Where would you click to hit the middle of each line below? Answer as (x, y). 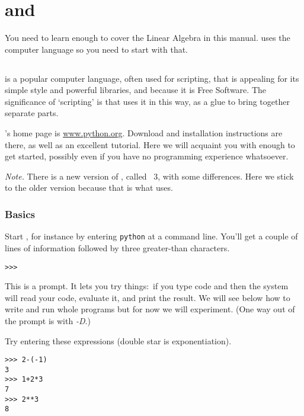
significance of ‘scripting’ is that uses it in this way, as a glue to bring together (147, 101)
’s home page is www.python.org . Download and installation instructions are (144, 133)
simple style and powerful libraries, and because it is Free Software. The (135, 90)
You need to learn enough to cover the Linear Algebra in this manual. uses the (148, 38)
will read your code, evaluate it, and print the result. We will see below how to (148, 297)
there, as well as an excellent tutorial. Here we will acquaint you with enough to (150, 144)
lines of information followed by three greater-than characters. (117, 247)
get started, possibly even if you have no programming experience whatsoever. (147, 156)
